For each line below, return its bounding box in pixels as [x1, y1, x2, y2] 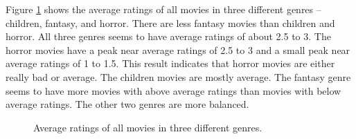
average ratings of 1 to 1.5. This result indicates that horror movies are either [6, 56, 335, 71]
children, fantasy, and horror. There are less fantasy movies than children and [6, 15, 335, 30]
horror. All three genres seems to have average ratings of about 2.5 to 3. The [6, 29, 331, 44]
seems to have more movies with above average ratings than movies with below [6, 83, 341, 98]
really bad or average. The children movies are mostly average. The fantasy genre [6, 69, 351, 84]
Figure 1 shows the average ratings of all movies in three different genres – [6, 2, 321, 16]
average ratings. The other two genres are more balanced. [6, 97, 249, 111]
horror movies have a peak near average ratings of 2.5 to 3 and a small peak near [6, 42, 350, 57]
